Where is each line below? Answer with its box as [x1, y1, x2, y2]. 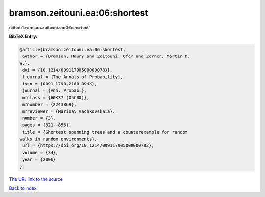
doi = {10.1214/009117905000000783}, [22, 67, 113, 73]
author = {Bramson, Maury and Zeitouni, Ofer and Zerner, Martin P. [22, 54, 190, 59]
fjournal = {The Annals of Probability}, [22, 74, 123, 80]
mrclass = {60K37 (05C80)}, [22, 95, 90, 100]
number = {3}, [22, 115, 56, 121]
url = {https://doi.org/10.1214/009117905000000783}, [22, 143, 154, 148]
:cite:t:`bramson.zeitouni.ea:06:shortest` [9, 25, 90, 30]
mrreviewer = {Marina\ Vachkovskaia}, [22, 109, 115, 114]
